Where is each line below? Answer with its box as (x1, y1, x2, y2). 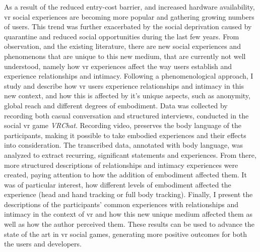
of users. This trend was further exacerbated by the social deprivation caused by (4, 21, 252, 32)
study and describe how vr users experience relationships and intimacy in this (4, 80, 244, 91)
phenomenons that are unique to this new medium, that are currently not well (4, 50, 246, 61)
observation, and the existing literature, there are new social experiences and (4, 41, 241, 51)
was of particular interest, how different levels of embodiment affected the (4, 179, 231, 190)
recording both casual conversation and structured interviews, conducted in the (4, 110, 249, 120)
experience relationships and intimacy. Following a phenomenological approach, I (4, 71, 253, 81)
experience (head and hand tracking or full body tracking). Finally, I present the (4, 189, 253, 200)
